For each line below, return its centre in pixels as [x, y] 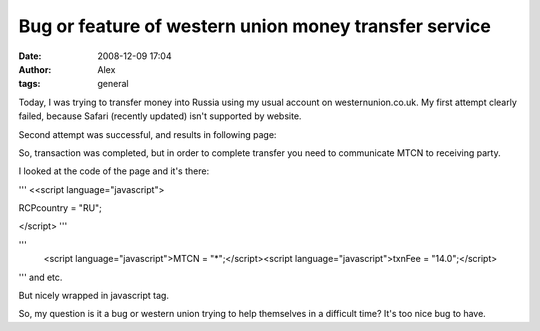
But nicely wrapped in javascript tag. [94, 296]
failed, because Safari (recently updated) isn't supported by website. [160, 116]
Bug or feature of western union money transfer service [255, 26]
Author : [35, 69]
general [113, 84]
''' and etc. [40, 277]
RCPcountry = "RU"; [60, 208]
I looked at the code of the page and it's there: [114, 171]
